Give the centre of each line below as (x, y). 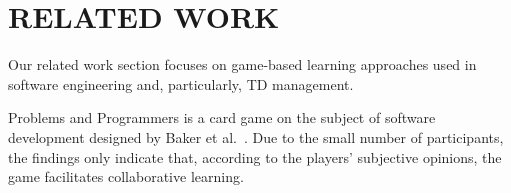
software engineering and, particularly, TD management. (181, 83)
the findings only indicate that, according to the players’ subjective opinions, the (255, 156)
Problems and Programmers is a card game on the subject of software (222, 117)
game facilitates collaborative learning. (126, 176)
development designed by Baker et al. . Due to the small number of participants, (256, 136)
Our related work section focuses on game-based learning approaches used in (242, 64)
